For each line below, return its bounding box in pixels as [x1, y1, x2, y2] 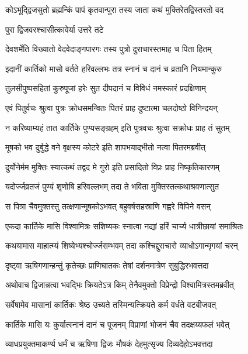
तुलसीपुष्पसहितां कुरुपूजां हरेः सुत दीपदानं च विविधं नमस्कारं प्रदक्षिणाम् [5, 82, 206, 94]
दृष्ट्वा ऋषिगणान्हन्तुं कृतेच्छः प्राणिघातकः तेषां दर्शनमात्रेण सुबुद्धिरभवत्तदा [5, 259, 209, 271]
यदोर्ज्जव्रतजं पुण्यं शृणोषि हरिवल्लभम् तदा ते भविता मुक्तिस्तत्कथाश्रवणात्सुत [5, 180, 219, 193]
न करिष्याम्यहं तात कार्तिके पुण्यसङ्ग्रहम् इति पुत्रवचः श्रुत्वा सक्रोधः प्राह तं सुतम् [5, 121, 230, 133]
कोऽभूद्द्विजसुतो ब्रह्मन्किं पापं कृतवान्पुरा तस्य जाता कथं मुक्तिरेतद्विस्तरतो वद [5, 4, 223, 15]
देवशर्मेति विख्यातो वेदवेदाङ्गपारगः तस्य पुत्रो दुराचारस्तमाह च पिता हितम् [5, 43, 212, 55]
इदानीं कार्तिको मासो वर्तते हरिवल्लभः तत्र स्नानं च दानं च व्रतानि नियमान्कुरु [5, 62, 222, 74]
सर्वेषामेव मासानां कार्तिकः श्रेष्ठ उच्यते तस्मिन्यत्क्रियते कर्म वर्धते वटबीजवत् [5, 298, 216, 310]
